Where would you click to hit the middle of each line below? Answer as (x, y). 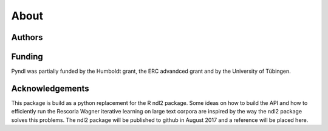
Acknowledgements (50, 88)
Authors (27, 37)
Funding (27, 57)
